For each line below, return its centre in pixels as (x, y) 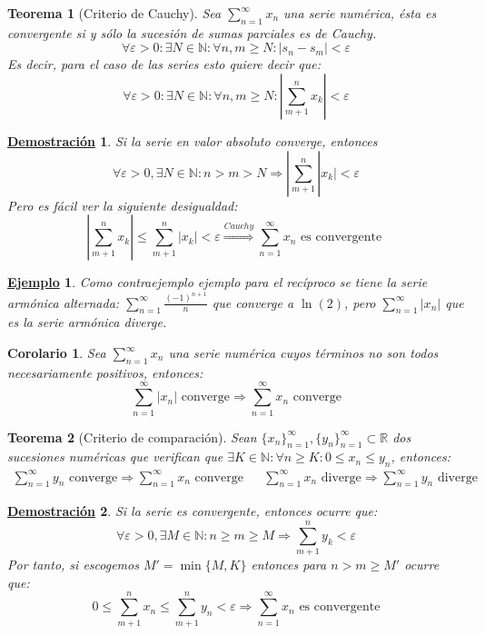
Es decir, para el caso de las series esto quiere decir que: (164, 64)
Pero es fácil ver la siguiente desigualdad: (123, 205)
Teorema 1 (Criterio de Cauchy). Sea (114, 13)
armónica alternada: (64, 302)
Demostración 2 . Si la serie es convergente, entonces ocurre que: (193, 511)
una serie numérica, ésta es (360, 13)
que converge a (253, 302)
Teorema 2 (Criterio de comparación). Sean (132, 437)
